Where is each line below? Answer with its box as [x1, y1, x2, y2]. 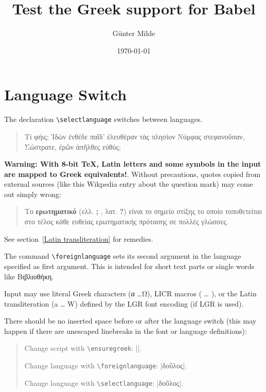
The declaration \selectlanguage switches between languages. [4, 114, 203, 124]
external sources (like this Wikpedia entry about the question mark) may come [4, 179, 253, 189]
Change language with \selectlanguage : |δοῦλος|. [24, 377, 184, 388]
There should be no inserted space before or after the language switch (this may [4, 315, 257, 326]
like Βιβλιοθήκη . [4, 271, 54, 281]
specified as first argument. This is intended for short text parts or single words [4, 260, 255, 271]
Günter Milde [112, 28, 155, 39]
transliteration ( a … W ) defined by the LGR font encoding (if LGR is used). [4, 298, 244, 309]
